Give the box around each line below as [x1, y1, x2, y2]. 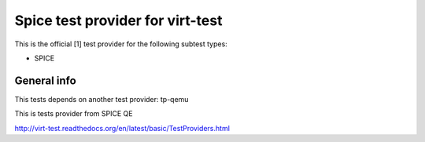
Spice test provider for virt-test [14, 12, 223, 29]
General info [14, 74, 76, 87]
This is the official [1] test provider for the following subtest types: [14, 39, 227, 49]
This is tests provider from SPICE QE [14, 109, 133, 118]
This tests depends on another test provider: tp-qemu [14, 94, 189, 104]
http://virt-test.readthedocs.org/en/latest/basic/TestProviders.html [14, 123, 230, 133]
